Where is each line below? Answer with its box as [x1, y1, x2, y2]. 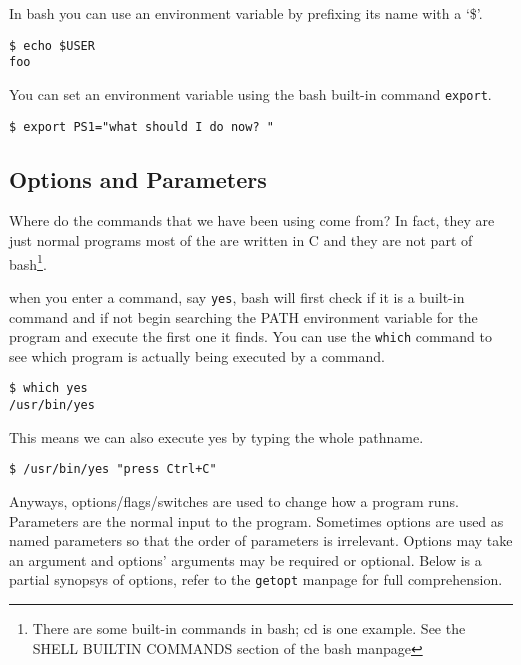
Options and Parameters [9, 163, 267, 194]
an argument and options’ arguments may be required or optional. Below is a [9, 549, 482, 570]
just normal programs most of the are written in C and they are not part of [9, 230, 473, 251]
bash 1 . [9, 250, 47, 274]
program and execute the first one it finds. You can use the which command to [9, 326, 492, 347]
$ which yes [9, 381, 88, 396]
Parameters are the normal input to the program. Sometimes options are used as [9, 510, 504, 531]
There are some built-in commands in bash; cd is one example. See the [32, 617, 466, 638]
